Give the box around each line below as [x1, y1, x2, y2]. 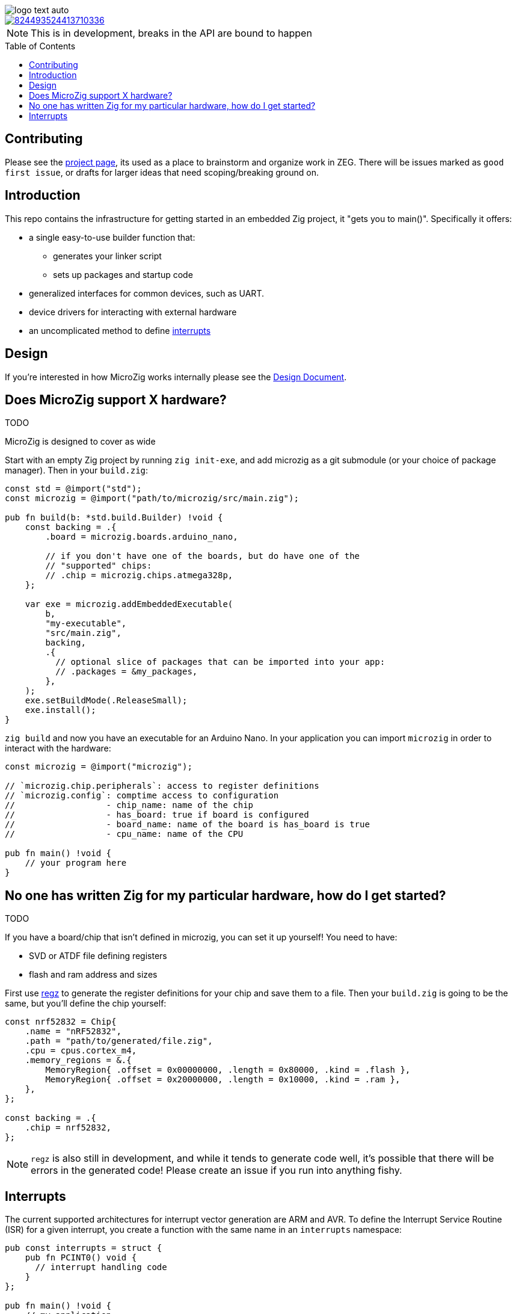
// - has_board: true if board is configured [5, 810, 309, 820]
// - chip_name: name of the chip [5, 800, 254, 810]
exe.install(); [25, 705, 96, 715]
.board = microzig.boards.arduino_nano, [45, 532, 238, 542]
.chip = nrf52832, [25, 1123, 112, 1133]
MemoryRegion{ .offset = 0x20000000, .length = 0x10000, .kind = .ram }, [45, 1075, 401, 1085]
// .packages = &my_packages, [55, 667, 198, 677]
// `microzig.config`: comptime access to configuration [5, 791, 279, 801]
